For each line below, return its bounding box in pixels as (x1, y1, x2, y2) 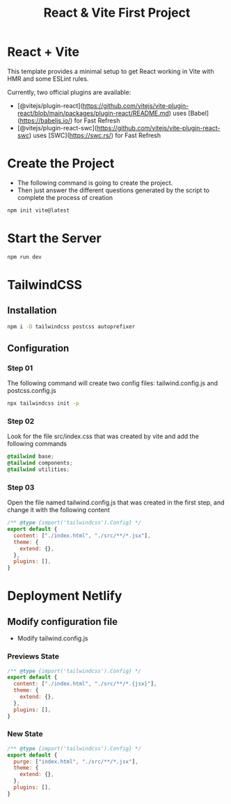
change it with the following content (7, 506, 110, 514)
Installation (7, 304, 57, 316)
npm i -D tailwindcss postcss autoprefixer (7, 323, 136, 330)
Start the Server (7, 230, 102, 246)
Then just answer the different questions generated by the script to (17, 186, 210, 194)
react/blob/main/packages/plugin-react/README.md (17, 109, 169, 117)
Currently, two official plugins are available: (7, 88, 132, 96)
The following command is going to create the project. (17, 178, 173, 187)
